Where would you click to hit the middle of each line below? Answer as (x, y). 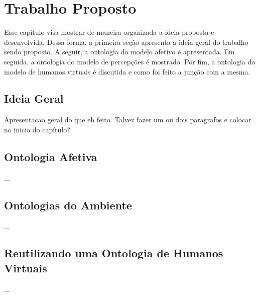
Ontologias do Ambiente (68, 205)
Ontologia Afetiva (51, 156)
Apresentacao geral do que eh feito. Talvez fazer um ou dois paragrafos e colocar (128, 120)
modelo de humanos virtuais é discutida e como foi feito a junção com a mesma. (127, 71)
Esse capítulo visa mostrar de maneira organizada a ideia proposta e (109, 32)
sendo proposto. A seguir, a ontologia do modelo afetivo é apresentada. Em (119, 52)
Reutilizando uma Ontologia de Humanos (114, 253)
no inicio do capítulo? (37, 129)
